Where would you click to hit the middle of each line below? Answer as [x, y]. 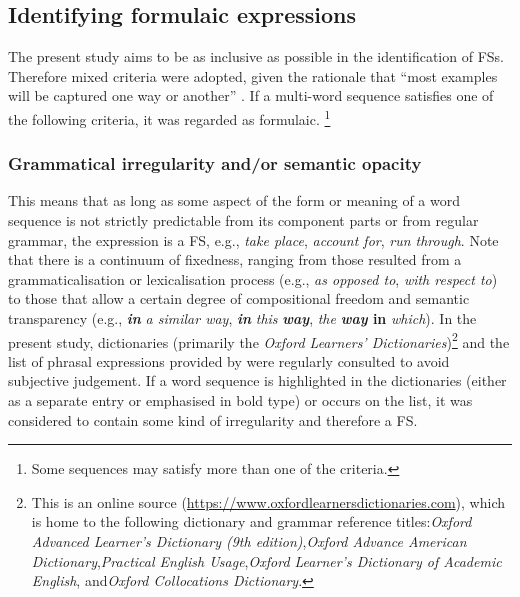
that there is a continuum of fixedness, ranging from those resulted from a [235, 259]
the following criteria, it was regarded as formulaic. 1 [169, 117]
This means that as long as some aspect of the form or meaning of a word [234, 200]
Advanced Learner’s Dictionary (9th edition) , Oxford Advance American [249, 541]
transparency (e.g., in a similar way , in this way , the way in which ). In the [242, 318]
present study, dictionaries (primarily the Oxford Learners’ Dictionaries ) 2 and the [259, 340]
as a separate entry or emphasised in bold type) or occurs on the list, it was [240, 400]
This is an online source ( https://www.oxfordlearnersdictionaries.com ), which [268, 501]
